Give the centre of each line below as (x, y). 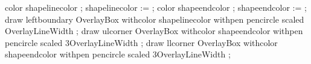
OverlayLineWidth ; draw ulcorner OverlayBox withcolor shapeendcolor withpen (154, 31)
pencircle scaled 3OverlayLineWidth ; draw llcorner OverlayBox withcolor (141, 42)
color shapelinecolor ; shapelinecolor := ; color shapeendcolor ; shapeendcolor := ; (156, 7)
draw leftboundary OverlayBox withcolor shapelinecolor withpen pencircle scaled (155, 19)
